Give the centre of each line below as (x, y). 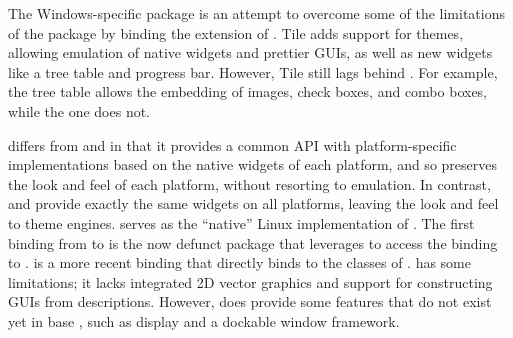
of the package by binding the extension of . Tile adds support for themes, (236, 32)
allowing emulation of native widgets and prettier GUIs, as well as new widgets (250, 52)
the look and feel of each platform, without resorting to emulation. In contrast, (249, 183)
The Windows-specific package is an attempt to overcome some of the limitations (256, 13)
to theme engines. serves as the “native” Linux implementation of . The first (241, 222)
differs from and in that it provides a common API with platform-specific (232, 144)
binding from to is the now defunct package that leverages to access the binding (253, 242)
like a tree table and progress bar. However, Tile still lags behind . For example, (253, 71)
